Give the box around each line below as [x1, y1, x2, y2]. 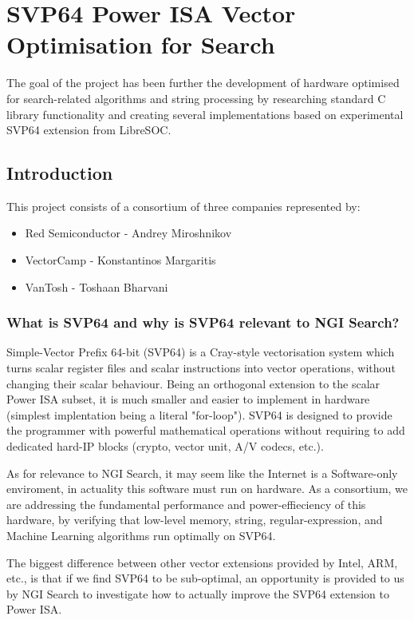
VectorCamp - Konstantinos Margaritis [25, 252, 216, 268]
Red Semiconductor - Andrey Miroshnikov [25, 225, 232, 241]
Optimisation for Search [6, 28, 275, 61]
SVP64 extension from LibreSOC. [6, 121, 172, 138]
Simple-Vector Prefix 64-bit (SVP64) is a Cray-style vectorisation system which [6, 344, 395, 360]
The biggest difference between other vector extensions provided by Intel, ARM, [6, 554, 398, 570]
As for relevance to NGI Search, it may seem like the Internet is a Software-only [6, 464, 398, 481]
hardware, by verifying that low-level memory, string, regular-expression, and [6, 511, 383, 528]
